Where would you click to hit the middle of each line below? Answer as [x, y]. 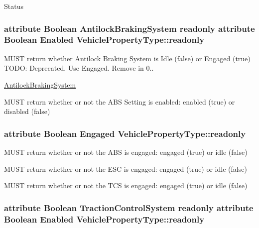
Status [14, 6]
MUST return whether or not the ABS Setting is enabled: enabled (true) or [120, 101]
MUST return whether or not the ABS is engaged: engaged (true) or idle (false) [126, 152]
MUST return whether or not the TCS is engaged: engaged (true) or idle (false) [126, 185]
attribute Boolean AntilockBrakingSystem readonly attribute [129, 28]
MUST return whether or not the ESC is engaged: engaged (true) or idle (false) [126, 169]
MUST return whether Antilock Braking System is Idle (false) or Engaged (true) [127, 58]
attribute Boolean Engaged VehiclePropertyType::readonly [125, 133]
